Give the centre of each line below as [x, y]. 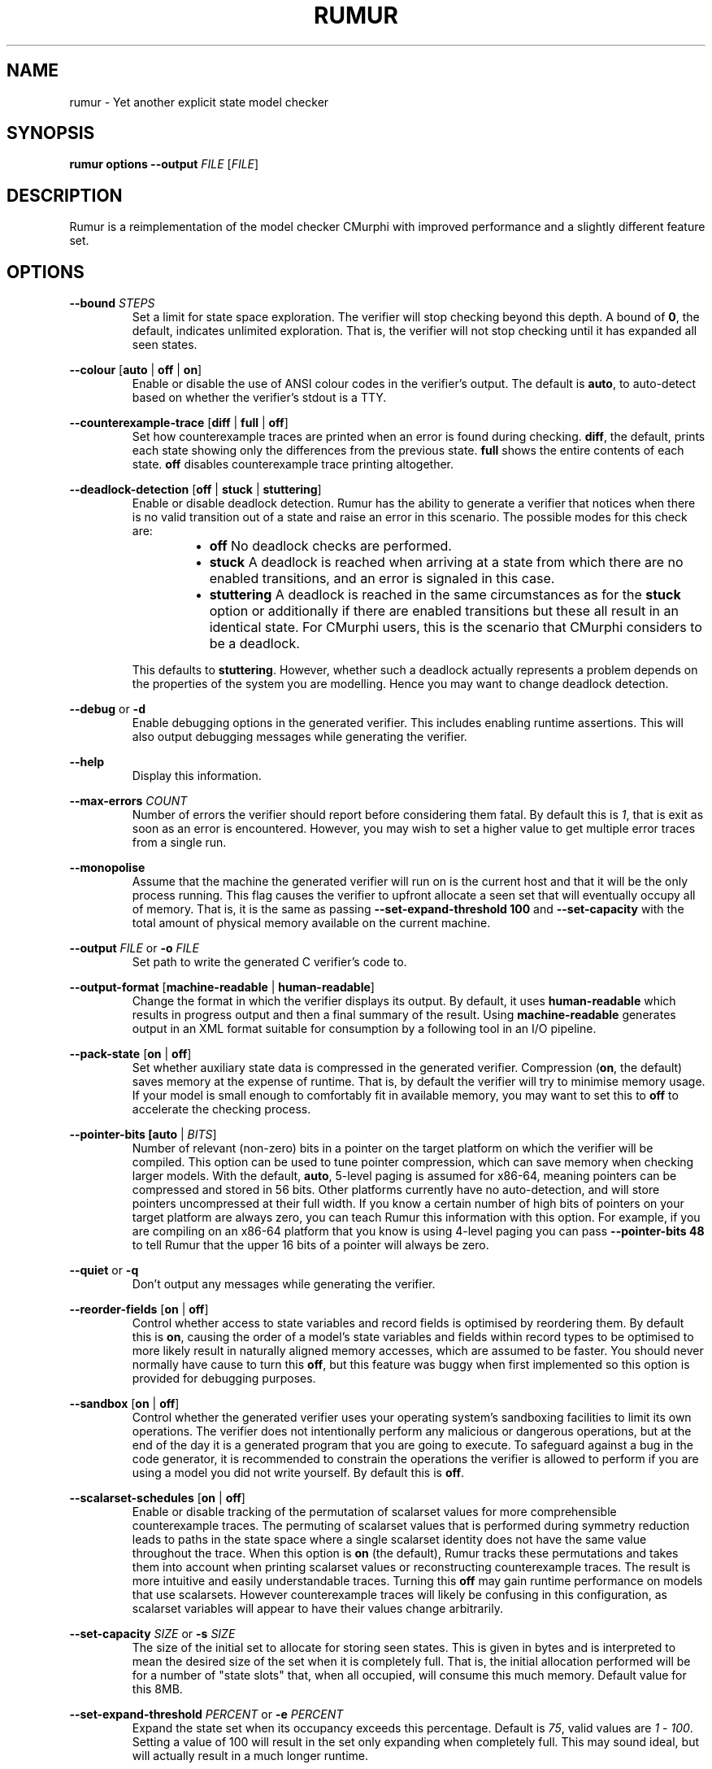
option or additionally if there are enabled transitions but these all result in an [444, 611]
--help [87, 762]
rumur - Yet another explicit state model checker [199, 102]
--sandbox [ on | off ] [124, 1404]
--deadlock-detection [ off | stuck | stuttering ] [195, 490]
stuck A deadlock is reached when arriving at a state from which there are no [446, 562]
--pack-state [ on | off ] [130, 1054]
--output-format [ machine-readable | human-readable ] [222, 987]
